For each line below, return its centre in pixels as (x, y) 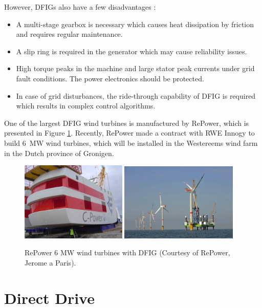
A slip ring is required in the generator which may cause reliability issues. (132, 51)
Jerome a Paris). (50, 262)
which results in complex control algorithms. (86, 106)
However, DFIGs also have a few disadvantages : (80, 7)
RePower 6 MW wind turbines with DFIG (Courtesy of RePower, (127, 252)
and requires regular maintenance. (69, 34)
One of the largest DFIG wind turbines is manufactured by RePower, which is (127, 123)
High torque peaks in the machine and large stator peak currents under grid (135, 68)
